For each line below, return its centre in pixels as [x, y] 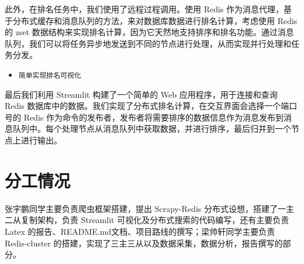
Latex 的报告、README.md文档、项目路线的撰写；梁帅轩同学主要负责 [140, 231]
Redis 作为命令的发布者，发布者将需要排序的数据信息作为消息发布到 [154, 117]
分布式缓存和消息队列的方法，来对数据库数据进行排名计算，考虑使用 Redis [155, 20]
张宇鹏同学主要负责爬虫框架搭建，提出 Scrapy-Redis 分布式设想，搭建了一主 [149, 208]
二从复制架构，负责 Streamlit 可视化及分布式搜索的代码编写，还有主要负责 [147, 220]
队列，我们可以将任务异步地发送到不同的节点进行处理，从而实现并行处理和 [148, 43]
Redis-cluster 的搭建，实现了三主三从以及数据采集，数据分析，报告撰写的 [144, 243]
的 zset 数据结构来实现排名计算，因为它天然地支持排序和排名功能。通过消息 [149, 32]
